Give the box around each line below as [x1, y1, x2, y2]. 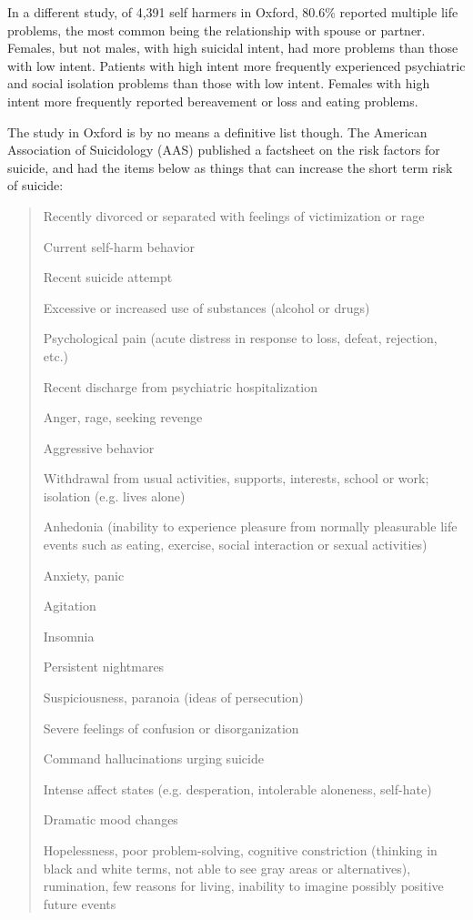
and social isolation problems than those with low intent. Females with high [7, 74, 430, 93]
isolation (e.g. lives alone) [43, 486, 186, 505]
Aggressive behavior [43, 438, 155, 457]
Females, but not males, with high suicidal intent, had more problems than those [7, 38, 458, 57]
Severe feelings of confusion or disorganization [43, 718, 299, 737]
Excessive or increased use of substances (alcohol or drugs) [43, 298, 370, 317]
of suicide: [7, 176, 64, 195]
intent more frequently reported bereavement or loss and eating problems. [7, 91, 418, 110]
